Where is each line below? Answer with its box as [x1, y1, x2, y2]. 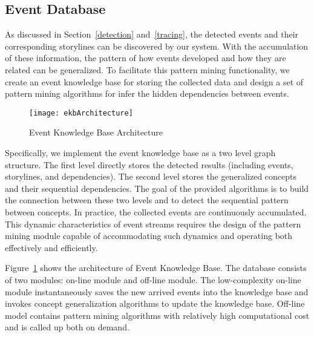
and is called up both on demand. [5, 321, 129, 333]
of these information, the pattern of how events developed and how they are [5, 51, 286, 64]
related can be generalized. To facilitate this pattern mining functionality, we [5, 63, 290, 76]
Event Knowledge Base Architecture [29, 126, 163, 139]
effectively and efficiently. [5, 241, 98, 254]
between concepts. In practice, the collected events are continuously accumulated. [5, 205, 307, 218]
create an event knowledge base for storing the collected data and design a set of [5, 75, 304, 88]
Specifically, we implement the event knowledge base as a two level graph [5, 146, 276, 159]
